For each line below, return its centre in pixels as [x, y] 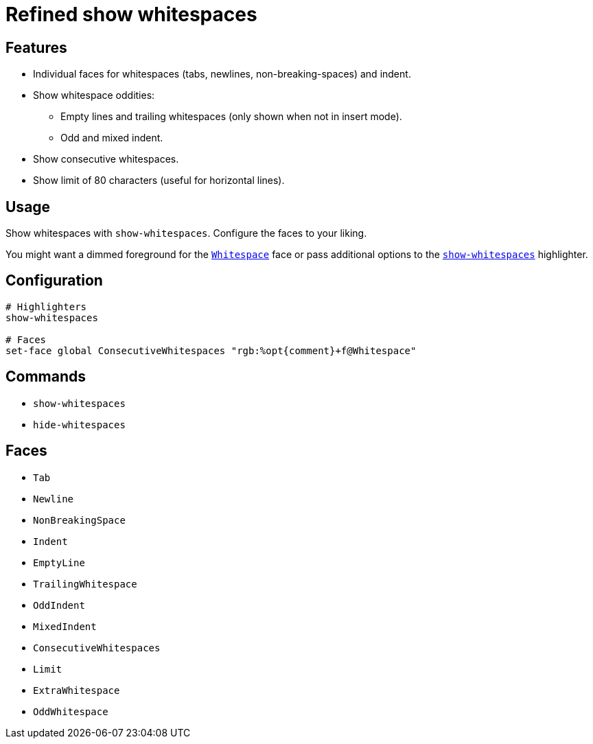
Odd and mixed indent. [112, 138]
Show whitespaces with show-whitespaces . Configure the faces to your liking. [186, 233]
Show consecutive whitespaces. [106, 159]
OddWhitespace [71, 711]
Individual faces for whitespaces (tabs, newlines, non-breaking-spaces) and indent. [222, 74]
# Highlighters [46, 306]
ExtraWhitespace [77, 690]
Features [36, 47]
